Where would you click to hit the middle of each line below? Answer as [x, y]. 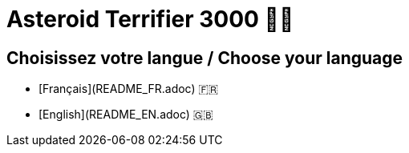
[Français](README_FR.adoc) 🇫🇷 [129, 89]
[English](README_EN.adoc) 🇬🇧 [126, 115]
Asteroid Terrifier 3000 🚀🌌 [150, 19]
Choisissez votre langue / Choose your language [205, 58]
